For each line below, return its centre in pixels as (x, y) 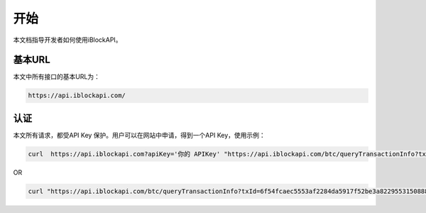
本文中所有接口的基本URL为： (57, 77)
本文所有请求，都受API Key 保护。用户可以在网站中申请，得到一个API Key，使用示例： (139, 135)
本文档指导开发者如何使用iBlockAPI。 (67, 40)
